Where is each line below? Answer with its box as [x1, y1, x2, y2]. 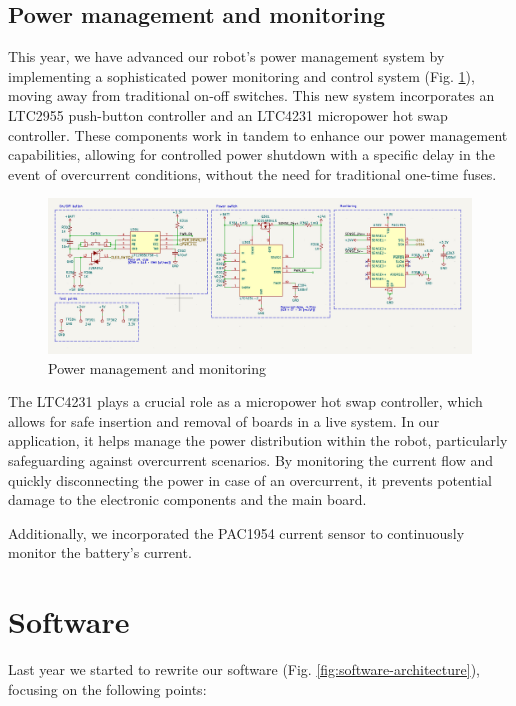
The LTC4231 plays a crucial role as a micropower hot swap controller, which [8, 391, 483, 412]
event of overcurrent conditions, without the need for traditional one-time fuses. [8, 163, 497, 184]
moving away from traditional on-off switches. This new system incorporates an [8, 85, 495, 106]
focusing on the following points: [8, 678, 207, 699]
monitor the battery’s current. [8, 542, 192, 563]
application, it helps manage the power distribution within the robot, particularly [8, 430, 508, 451]
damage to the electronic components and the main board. [8, 489, 367, 510]
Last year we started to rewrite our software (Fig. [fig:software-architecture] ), [8, 659, 480, 680]
